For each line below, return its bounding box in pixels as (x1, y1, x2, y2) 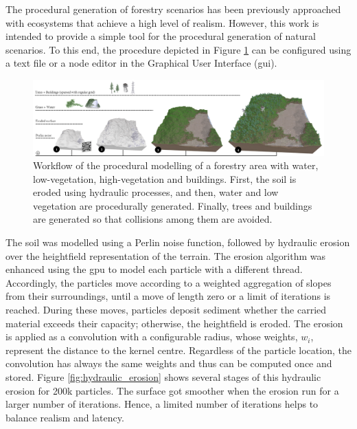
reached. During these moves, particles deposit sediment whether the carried (5, 302, 327, 317)
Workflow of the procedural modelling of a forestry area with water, (33, 158, 319, 173)
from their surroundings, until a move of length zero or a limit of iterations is (5, 289, 331, 303)
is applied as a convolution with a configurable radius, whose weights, (5, 329, 298, 344)
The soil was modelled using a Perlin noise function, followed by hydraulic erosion (5, 235, 350, 250)
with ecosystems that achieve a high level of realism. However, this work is (5, 15, 319, 30)
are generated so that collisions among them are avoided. (33, 212, 273, 226)
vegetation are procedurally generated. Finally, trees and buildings (33, 198, 312, 212)
